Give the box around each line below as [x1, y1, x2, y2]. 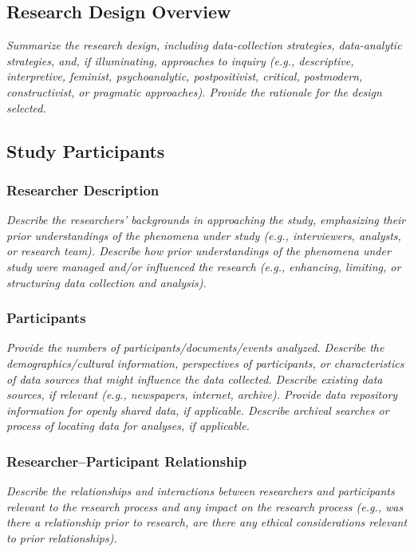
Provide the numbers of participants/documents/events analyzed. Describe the [6, 339, 384, 356]
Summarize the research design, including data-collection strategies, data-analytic [6, 37, 402, 53]
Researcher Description [6, 179, 160, 199]
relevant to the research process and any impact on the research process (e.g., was [6, 498, 404, 515]
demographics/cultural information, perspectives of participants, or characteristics [6, 354, 404, 371]
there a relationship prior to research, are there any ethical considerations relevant [6, 514, 408, 530]
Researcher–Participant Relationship [6, 451, 247, 471]
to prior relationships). [6, 529, 117, 546]
